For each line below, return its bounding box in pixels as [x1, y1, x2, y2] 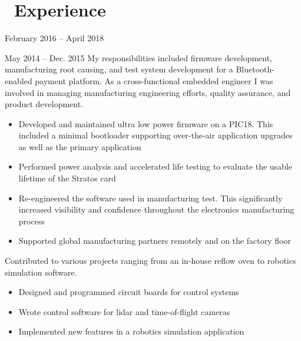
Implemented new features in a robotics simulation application [18, 325, 244, 337]
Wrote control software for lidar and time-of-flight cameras [18, 305, 230, 317]
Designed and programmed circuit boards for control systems [18, 286, 239, 298]
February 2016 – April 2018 [5, 32, 104, 44]
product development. [5, 98, 84, 110]
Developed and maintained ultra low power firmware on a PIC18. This [18, 117, 273, 130]
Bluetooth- [236, 63, 274, 75]
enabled [5, 74, 32, 87]
